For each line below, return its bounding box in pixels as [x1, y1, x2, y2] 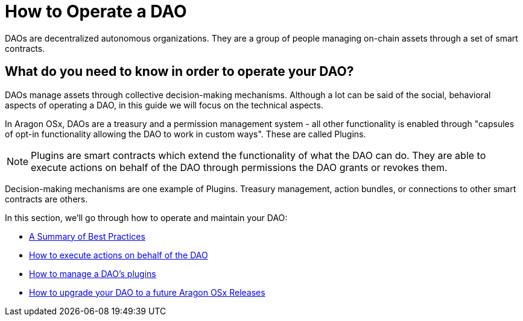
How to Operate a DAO [5, 1, 187, 22]
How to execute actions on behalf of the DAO [29, 249, 208, 260]
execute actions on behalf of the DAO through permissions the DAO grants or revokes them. [31, 161, 448, 173]
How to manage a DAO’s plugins [29, 268, 156, 279]
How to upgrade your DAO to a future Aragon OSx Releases [29, 287, 265, 298]
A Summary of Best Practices [29, 231, 145, 242]
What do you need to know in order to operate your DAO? [5, 64, 354, 79]
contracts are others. [5, 193, 88, 204]
